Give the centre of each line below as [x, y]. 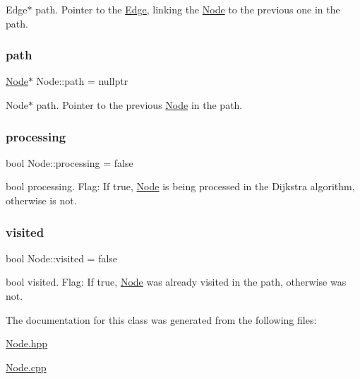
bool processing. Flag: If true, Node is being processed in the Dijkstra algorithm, [180, 186]
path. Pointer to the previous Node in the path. [139, 105]
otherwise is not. [41, 200]
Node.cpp [26, 367]
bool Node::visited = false [62, 258]
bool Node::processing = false [70, 162]
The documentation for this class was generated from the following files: [161, 319]
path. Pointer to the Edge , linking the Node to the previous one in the [188, 9]
